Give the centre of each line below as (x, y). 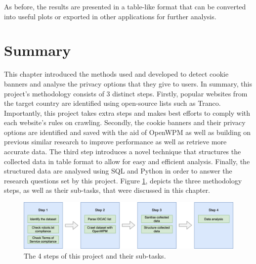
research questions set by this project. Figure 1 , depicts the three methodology (123, 180)
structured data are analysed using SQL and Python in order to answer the (118, 171)
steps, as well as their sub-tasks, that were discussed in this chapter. (107, 190)
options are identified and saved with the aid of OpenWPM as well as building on (128, 132)
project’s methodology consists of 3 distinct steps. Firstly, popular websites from (126, 93)
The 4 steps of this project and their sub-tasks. (95, 256)
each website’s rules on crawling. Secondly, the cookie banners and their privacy (125, 122)
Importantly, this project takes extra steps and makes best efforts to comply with (127, 112)
